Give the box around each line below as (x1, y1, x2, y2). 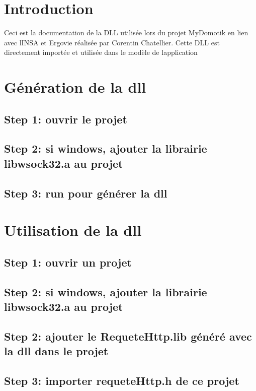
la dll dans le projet (4, 343, 109, 359)
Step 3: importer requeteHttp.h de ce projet (4, 372, 239, 388)
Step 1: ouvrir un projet (4, 254, 132, 270)
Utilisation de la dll (4, 220, 142, 240)
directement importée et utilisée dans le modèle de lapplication (4, 47, 198, 57)
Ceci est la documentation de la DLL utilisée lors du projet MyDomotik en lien (4, 27, 248, 38)
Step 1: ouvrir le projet (4, 111, 127, 126)
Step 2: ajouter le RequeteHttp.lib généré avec (4, 328, 252, 344)
